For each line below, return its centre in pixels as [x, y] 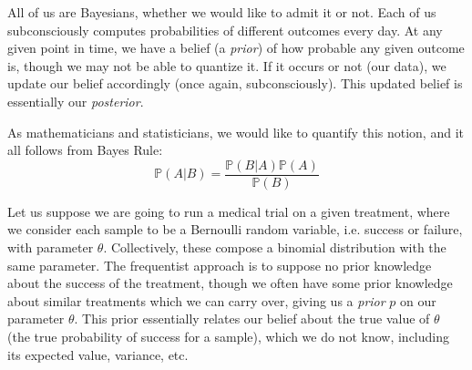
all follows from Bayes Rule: [85, 150]
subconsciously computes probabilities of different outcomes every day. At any [225, 30]
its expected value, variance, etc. [98, 354]
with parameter [51, 247]
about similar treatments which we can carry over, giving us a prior [196, 300]
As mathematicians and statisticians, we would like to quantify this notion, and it [236, 132]
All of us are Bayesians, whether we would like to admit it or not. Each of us [222, 12]
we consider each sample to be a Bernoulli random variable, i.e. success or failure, [235, 229]
